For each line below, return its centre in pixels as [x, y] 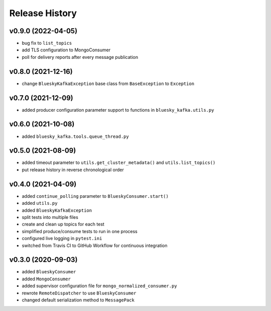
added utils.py [40, 203]
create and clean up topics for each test [63, 224]
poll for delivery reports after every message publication [80, 57]
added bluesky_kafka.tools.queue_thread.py [75, 136]
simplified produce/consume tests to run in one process [80, 231]
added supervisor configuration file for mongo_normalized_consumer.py [100, 286]
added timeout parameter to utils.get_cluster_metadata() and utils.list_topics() [119, 163]
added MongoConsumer [46, 279]
